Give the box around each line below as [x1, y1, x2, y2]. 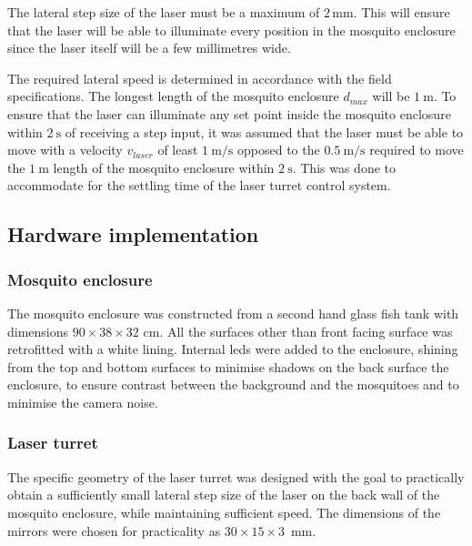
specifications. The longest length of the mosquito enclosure [7, 86, 339, 106]
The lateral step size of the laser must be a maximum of [7, 3, 320, 21]
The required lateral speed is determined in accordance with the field [7, 68, 392, 87]
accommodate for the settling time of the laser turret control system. [7, 176, 391, 195]
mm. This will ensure [332, 3, 450, 21]
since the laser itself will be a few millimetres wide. [7, 38, 291, 57]
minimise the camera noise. [7, 392, 158, 411]
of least [157, 140, 198, 159]
